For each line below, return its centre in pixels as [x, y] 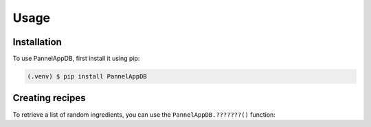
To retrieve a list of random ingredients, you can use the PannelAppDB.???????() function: [144, 114]
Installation [37, 42]
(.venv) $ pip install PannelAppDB [87, 76]
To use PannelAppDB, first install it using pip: [76, 59]
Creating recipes [49, 98]
